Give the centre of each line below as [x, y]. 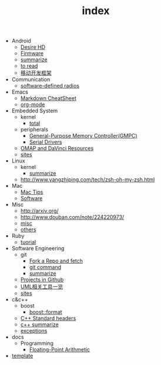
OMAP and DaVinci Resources [57, 148]
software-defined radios [50, 86]
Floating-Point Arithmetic [59, 350]
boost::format [46, 312]
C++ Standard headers [48, 318]
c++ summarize [39, 324]
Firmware [32, 54]
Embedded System [35, 111]
